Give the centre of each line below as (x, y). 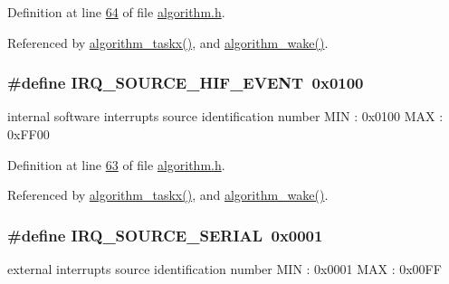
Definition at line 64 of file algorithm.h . (116, 12)
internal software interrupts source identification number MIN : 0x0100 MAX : (225, 116)
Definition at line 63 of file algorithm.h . (116, 164)
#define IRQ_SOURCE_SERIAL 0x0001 (165, 235)
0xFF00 (29, 134)
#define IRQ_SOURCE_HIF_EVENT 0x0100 (186, 83)
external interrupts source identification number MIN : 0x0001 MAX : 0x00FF (224, 269)
